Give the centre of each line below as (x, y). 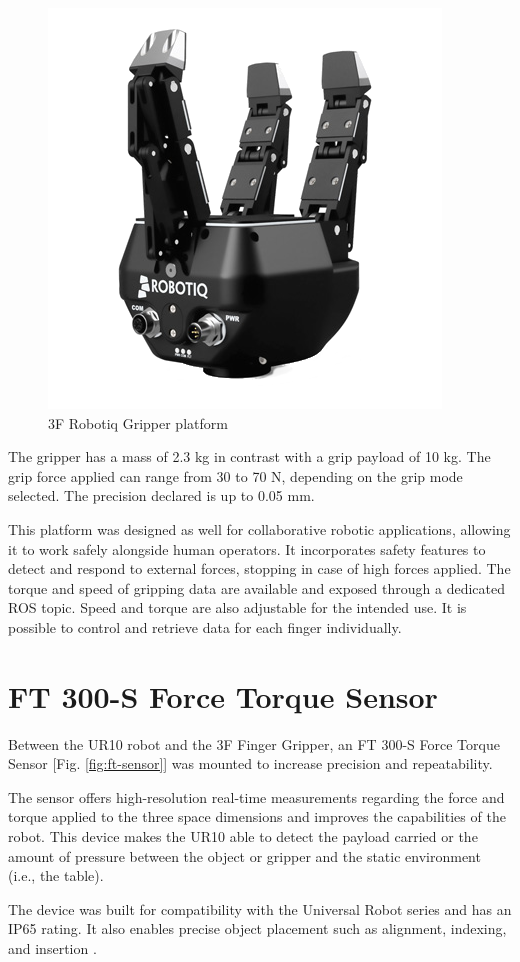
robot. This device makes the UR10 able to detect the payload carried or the (243, 836)
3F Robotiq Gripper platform (138, 422)
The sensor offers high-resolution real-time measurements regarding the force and (256, 796)
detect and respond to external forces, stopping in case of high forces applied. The (259, 568)
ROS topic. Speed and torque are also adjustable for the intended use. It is (237, 607)
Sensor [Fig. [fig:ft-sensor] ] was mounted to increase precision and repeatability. (250, 763)
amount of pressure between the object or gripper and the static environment (244, 855)
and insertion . (52, 948)
